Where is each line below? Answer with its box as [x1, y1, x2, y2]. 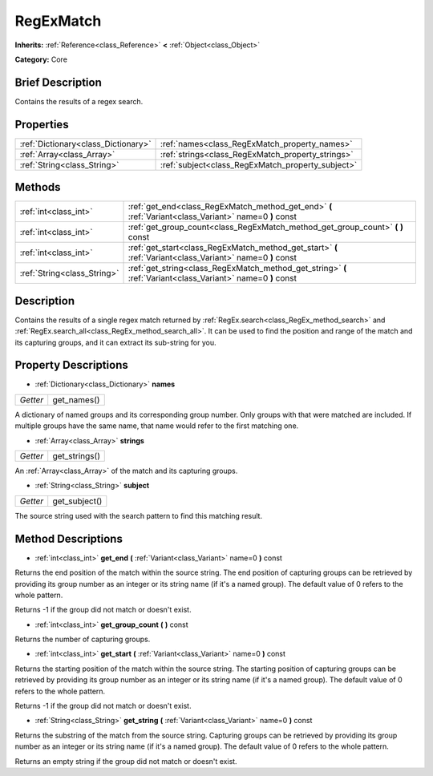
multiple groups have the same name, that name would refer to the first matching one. [14, 421, 299, 430]
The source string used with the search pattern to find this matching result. [14, 511, 263, 520]
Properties [14, 117, 69, 131]
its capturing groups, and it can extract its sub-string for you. [14, 337, 216, 347]
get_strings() [52, 451, 100, 462]
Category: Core [14, 55, 68, 64]
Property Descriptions [14, 358, 128, 372]
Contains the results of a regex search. [14, 96, 144, 106]
